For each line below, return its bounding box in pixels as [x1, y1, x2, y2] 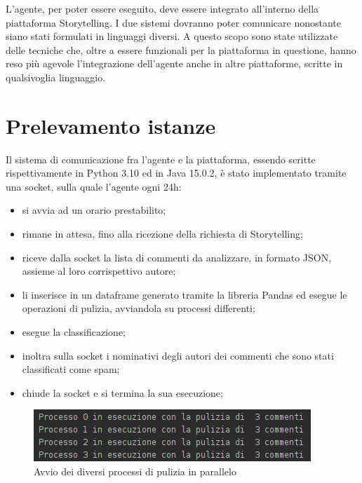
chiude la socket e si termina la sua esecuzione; [22, 385, 223, 400]
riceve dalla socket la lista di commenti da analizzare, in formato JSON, [22, 250, 332, 264]
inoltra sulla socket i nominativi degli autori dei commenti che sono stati [22, 348, 334, 362]
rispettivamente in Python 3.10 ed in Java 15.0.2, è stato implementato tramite [6, 165, 347, 180]
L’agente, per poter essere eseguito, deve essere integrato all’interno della [6, 1, 319, 15]
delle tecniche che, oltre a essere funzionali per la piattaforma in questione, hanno [6, 42, 356, 57]
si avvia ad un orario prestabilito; [22, 203, 166, 217]
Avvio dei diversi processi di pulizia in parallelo [34, 464, 236, 478]
